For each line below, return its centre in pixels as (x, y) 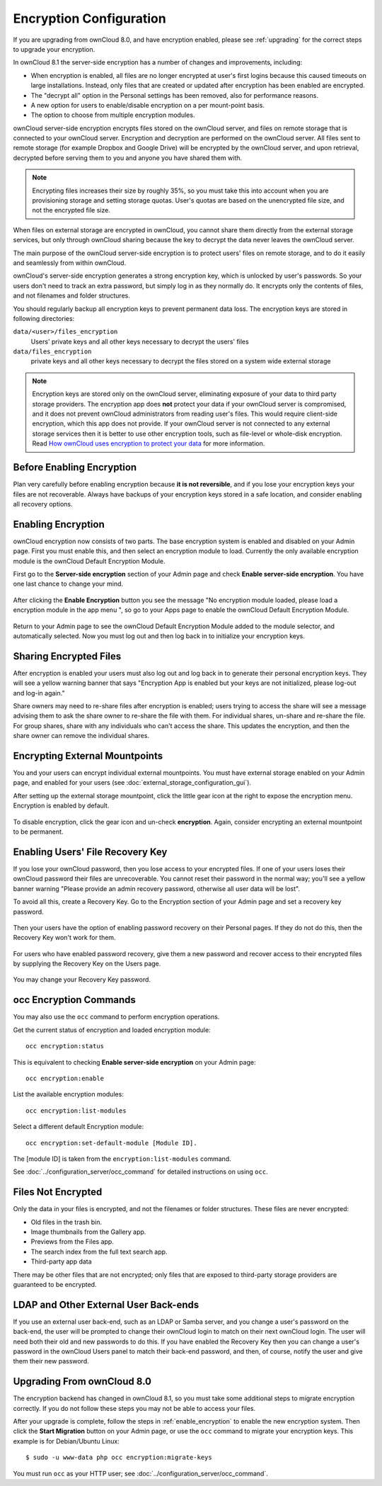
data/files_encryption (52, 352)
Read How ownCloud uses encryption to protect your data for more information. (149, 443)
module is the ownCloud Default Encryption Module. (89, 561)
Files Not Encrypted (58, 1192)
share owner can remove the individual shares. (81, 736)
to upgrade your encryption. (54, 49)
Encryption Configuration (89, 18)
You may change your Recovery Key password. (82, 980)
